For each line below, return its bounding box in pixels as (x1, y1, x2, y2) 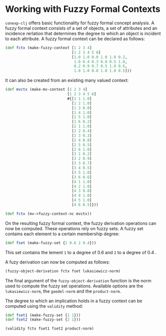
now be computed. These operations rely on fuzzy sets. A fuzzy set (5, 225, 144, 231)
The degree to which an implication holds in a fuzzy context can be (5, 298, 143, 304)
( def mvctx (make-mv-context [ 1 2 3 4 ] (5, 87, 88, 92)
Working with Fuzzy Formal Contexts (5, 3, 161, 15)
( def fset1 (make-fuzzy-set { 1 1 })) (5, 313, 81, 318)
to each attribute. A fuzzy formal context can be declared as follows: (5, 36, 145, 42)
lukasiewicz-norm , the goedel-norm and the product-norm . (5, 288, 121, 294)
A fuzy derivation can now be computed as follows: (5, 259, 110, 265)
